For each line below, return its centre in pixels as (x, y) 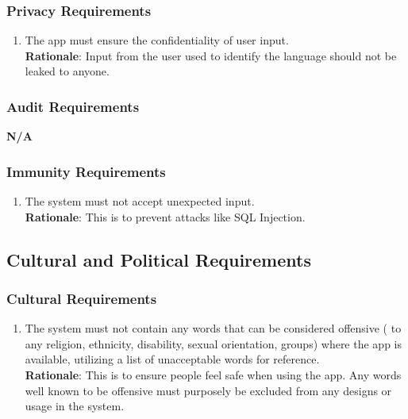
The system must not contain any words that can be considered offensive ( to (213, 328)
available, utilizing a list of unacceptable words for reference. (172, 359)
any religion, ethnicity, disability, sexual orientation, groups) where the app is (213, 343)
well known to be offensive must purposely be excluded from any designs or (208, 390)
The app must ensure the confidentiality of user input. (157, 40)
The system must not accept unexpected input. (140, 201)
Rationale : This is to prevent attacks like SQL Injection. (165, 216)
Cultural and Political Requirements (159, 259)
